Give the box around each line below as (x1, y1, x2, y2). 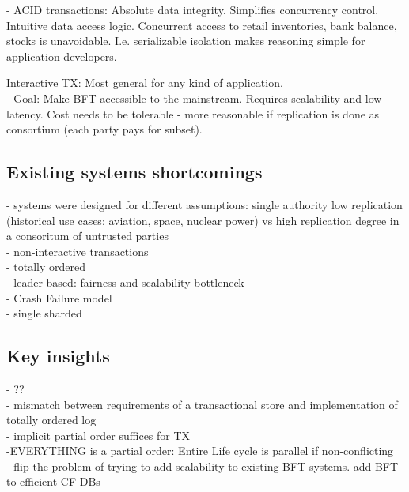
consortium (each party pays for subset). (6, 121, 203, 137)
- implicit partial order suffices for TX (6, 426, 191, 443)
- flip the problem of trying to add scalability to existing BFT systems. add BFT (6, 457, 399, 474)
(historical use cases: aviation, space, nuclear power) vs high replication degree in (6, 212, 400, 228)
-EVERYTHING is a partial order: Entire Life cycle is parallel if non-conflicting (6, 442, 394, 459)
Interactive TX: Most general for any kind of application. (6, 74, 283, 91)
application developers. (6, 47, 117, 64)
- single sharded (6, 305, 82, 321)
